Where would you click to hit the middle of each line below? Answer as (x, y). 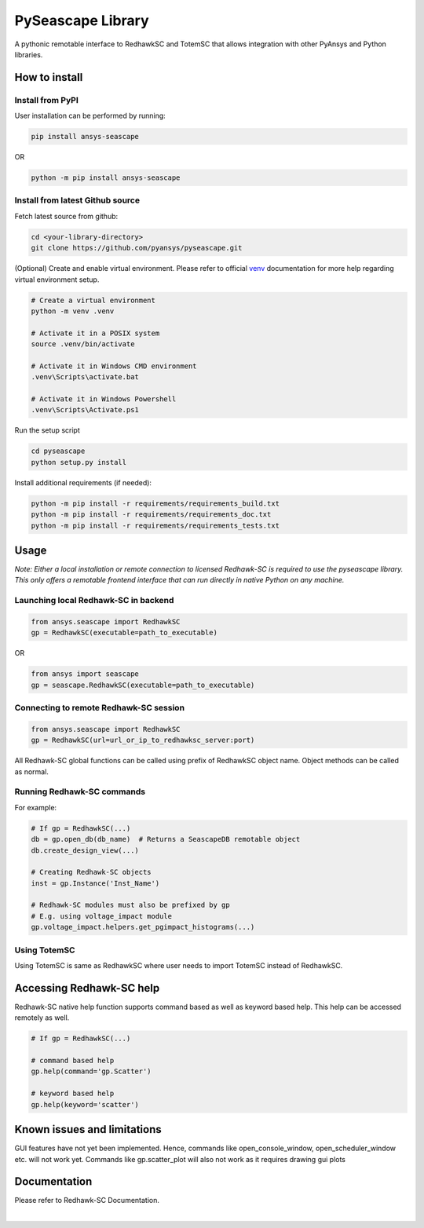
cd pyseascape (58, 451)
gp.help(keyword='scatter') (85, 1104)
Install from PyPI (46, 100)
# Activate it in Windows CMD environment (114, 366)
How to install (49, 77)
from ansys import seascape (85, 674)
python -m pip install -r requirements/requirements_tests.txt (155, 525)
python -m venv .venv (73, 311)
